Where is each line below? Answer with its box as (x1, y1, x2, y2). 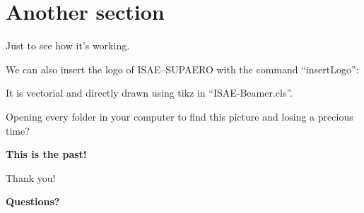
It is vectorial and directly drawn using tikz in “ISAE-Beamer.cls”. (6, 85, 293, 100)
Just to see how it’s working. (6, 38, 130, 53)
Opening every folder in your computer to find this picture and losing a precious (6, 109, 353, 123)
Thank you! (6, 170, 56, 185)
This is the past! (6, 147, 87, 162)
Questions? (6, 194, 60, 209)
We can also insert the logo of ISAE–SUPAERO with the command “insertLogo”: (6, 61, 359, 76)
